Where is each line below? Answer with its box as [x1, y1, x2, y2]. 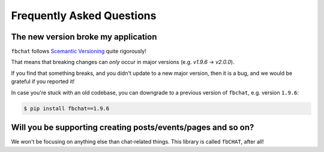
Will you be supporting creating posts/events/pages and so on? [11, 123, 254, 133]
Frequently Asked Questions [11, 9, 157, 22]
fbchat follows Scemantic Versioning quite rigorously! [11, 48, 146, 55]
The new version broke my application [11, 32, 157, 42]
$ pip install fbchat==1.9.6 [23, 105, 110, 112]
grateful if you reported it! [11, 78, 75, 85]
